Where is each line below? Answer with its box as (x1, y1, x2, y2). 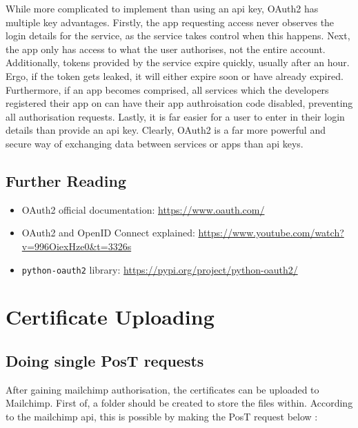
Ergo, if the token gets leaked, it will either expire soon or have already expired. (6, 68, 344, 83)
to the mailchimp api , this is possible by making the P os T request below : (6, 409, 318, 423)
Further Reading (6, 170, 126, 191)
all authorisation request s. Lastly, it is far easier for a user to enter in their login (6, 109, 345, 123)
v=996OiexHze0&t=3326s (21, 238, 132, 253)
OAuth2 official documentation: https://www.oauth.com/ (21, 202, 265, 216)
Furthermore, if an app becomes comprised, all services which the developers (6, 82, 329, 96)
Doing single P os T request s (6, 349, 204, 371)
